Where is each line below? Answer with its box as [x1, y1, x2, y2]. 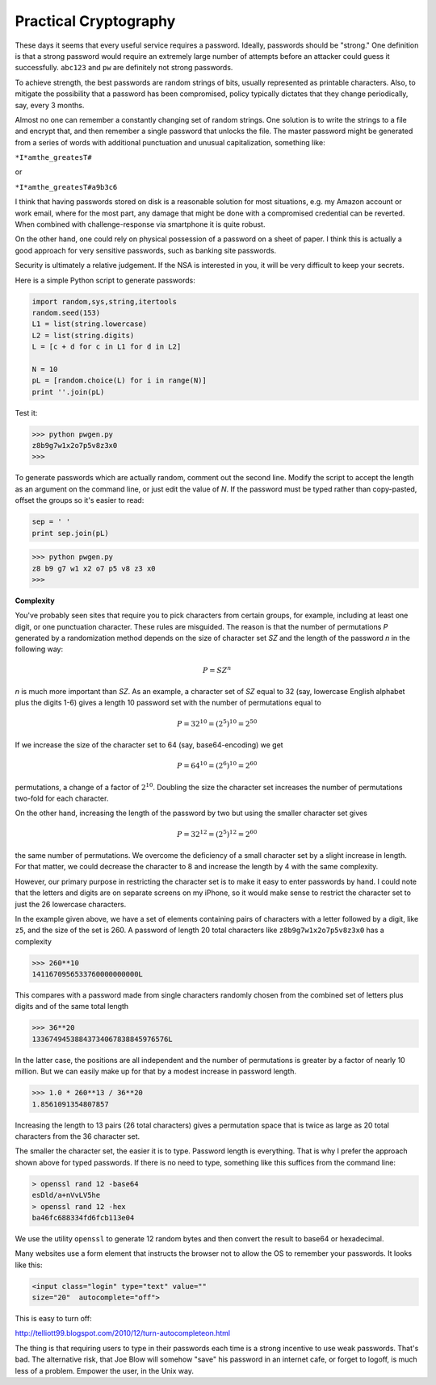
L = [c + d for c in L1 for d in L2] [31, 342, 182, 351]
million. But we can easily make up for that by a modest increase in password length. [15, 1066, 297, 1077]
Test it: [15, 408, 38, 417]
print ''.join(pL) [31, 387, 105, 396]
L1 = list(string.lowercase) [31, 320, 148, 328]
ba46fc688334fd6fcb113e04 [31, 1213, 135, 1222]
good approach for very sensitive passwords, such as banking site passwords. [15, 245, 277, 255]
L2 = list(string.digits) [31, 331, 135, 340]
